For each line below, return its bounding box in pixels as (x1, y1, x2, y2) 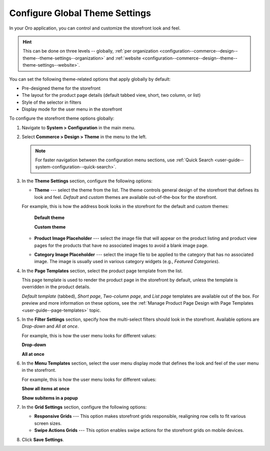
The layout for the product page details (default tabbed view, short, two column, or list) (21, 92, 201, 98)
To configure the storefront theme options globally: (9, 115, 114, 121)
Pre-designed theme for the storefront (21, 85, 101, 91)
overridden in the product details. (21, 284, 91, 290)
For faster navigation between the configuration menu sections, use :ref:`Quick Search (35, 157, 213, 163)
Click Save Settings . (21, 436, 64, 442)
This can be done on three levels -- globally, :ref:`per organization (22, 48, 158, 54)
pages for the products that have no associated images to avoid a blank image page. (34, 242, 208, 248)
